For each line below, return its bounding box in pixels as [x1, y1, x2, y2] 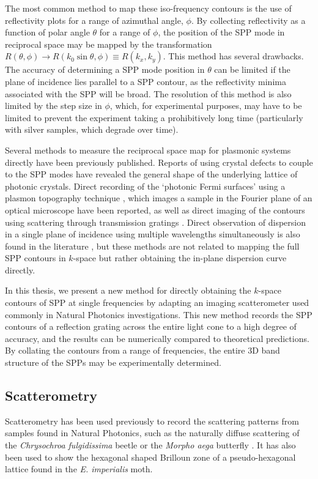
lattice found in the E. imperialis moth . [5, 462, 153, 475]
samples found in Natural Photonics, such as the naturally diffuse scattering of [5, 426, 300, 439]
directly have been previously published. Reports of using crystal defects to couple [5, 155, 313, 168]
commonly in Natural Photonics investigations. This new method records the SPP [5, 308, 312, 321]
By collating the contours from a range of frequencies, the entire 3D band [5, 344, 280, 357]
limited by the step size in [5, 99, 102, 112]
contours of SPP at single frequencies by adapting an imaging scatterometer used [5, 296, 309, 309]
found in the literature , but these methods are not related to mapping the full [5, 239, 300, 252]
